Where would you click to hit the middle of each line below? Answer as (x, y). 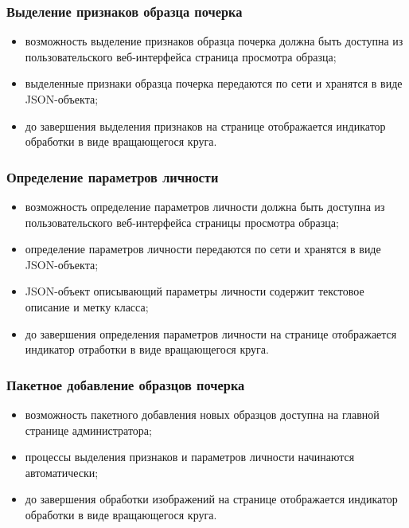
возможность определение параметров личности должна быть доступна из (205, 206)
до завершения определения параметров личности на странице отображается (211, 333)
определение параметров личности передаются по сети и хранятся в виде (203, 249)
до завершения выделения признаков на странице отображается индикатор (205, 125)
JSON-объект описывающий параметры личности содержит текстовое (195, 291)
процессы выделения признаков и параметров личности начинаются (190, 457)
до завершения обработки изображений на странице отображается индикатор (211, 499)
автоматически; (62, 472)
